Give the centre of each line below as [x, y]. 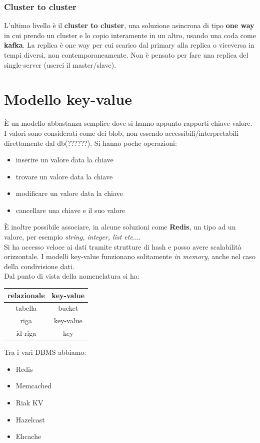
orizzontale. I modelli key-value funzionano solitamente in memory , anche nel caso [130, 256]
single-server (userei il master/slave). [60, 64]
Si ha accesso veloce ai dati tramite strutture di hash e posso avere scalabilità [123, 246]
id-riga [26, 333]
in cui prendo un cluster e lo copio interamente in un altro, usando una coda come [130, 35]
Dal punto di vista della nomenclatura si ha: [72, 276]
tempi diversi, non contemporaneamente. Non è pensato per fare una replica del [126, 55]
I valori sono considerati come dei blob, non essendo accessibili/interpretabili [121, 133]
